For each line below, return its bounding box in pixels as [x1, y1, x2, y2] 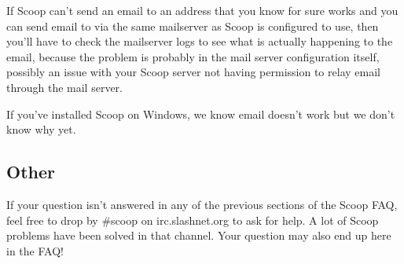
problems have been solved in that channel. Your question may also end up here [6, 227, 391, 244]
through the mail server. [6, 79, 123, 95]
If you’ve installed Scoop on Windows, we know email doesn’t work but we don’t [6, 105, 395, 122]
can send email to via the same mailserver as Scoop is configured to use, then [6, 17, 379, 34]
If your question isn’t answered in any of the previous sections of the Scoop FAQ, [6, 196, 398, 212]
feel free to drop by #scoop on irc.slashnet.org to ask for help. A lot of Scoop [6, 211, 379, 228]
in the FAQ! [6, 242, 64, 258]
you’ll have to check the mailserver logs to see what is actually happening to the [6, 33, 393, 49]
